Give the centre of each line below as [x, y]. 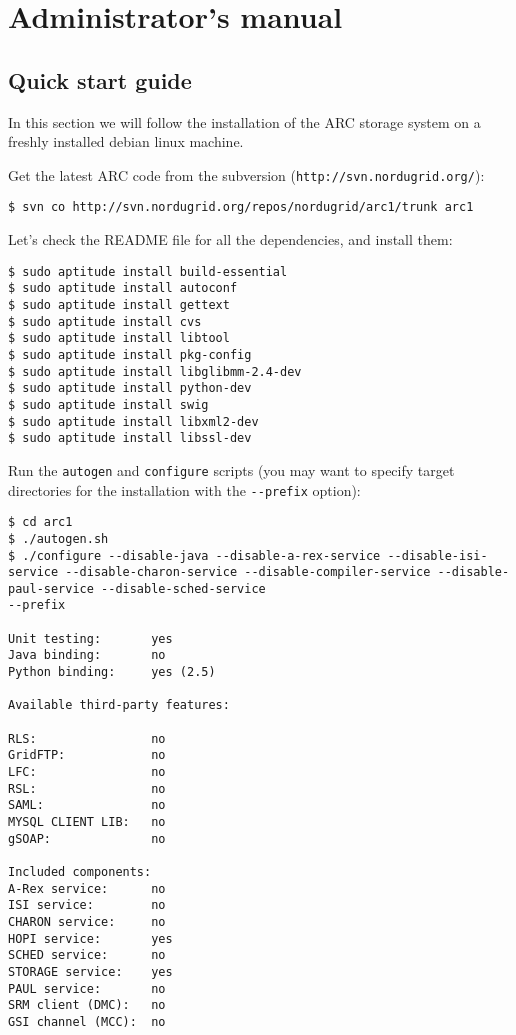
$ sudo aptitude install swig [108, 404]
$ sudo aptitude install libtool [119, 338]
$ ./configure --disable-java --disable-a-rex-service [194, 555]
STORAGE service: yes [90, 971]
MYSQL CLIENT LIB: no [87, 822]
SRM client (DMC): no [87, 1005]
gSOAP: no [87, 838]
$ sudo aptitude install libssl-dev [130, 438]
